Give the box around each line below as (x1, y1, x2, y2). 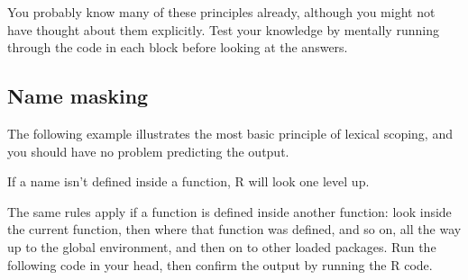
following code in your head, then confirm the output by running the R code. (7, 255, 433, 274)
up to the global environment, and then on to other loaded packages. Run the (7, 237, 436, 256)
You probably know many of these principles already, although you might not (7, 3, 436, 21)
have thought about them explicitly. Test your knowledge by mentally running (7, 20, 439, 39)
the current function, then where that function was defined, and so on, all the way (7, 220, 462, 239)
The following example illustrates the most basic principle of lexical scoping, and (7, 123, 453, 142)
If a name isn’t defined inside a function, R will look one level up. (7, 172, 370, 191)
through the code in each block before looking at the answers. (7, 38, 348, 57)
